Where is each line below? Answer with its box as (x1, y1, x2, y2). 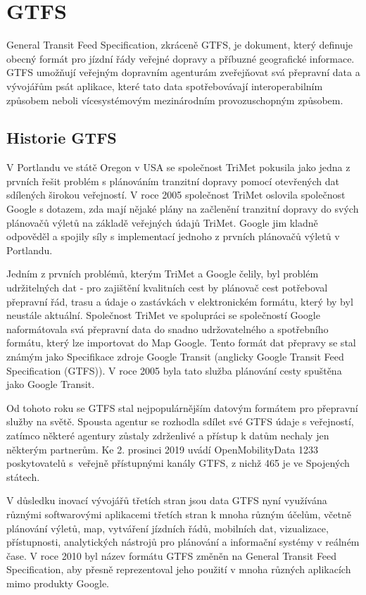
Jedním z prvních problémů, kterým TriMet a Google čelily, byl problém (6, 266, 319, 281)
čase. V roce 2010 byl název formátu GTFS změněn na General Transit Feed (6, 548, 337, 563)
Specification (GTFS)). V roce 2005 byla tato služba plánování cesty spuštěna (6, 363, 342, 377)
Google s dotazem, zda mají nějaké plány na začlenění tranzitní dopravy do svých (6, 201, 359, 216)
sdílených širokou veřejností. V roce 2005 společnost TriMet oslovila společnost (6, 187, 346, 202)
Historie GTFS (6, 127, 117, 149)
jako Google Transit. (6, 377, 95, 392)
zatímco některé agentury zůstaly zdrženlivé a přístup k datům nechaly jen (6, 427, 329, 442)
